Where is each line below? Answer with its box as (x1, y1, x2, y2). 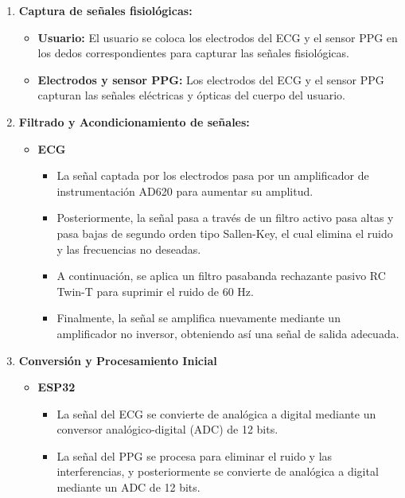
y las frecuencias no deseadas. (56, 240, 201, 257)
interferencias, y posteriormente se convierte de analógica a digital (56, 463, 379, 480)
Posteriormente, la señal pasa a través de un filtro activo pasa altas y (56, 209, 394, 226)
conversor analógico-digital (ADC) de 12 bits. (56, 421, 278, 438)
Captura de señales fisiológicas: (18, 2, 193, 18)
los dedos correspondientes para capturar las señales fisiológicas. (37, 45, 349, 61)
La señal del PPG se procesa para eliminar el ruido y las (56, 447, 333, 464)
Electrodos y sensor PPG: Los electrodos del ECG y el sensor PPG (37, 71, 384, 88)
